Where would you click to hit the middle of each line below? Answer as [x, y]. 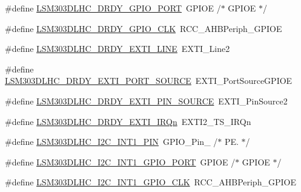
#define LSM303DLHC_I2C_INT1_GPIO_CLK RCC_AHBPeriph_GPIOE [150, 182]
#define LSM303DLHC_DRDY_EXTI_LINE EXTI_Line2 [117, 49]
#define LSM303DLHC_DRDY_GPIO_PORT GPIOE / [113, 8]
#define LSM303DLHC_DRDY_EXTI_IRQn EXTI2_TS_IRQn [128, 121]
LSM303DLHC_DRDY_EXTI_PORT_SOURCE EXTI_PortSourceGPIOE [149, 81]
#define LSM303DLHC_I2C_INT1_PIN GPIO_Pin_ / [111, 142]
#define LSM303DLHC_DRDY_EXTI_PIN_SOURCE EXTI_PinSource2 [146, 101]
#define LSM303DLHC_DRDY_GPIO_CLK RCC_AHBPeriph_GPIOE [144, 28]
